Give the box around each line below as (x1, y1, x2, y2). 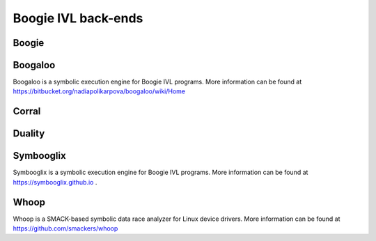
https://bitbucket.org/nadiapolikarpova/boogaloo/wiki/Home (13, 87, 186, 95)
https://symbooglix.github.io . (13, 178, 97, 186)
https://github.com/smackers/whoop (13, 224, 118, 233)
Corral (13, 105, 41, 118)
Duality (13, 127, 45, 139)
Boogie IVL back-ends (13, 10, 143, 26)
